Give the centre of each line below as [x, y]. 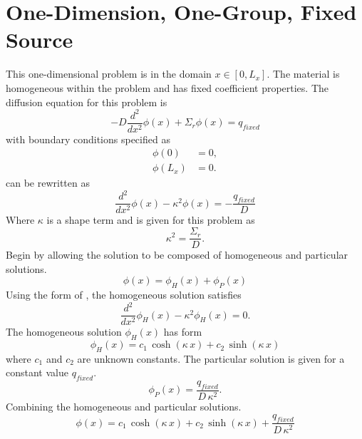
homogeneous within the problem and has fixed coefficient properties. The [167, 87]
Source [40, 40]
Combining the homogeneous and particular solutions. [124, 407]
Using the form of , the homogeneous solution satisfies [124, 295]
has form [183, 332]
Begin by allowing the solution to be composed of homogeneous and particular [177, 255]
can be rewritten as [48, 183]
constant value [37, 372]
